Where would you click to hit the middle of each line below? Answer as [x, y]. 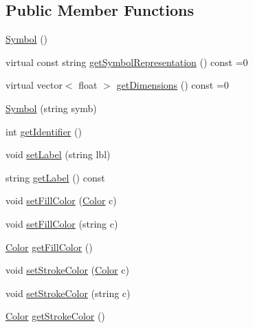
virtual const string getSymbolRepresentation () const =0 [127, 62]
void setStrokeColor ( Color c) [67, 270]
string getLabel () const [55, 177]
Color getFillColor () [49, 247]
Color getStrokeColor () [55, 316]
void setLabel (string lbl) [58, 154]
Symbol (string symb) [51, 108]
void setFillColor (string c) [62, 223]
